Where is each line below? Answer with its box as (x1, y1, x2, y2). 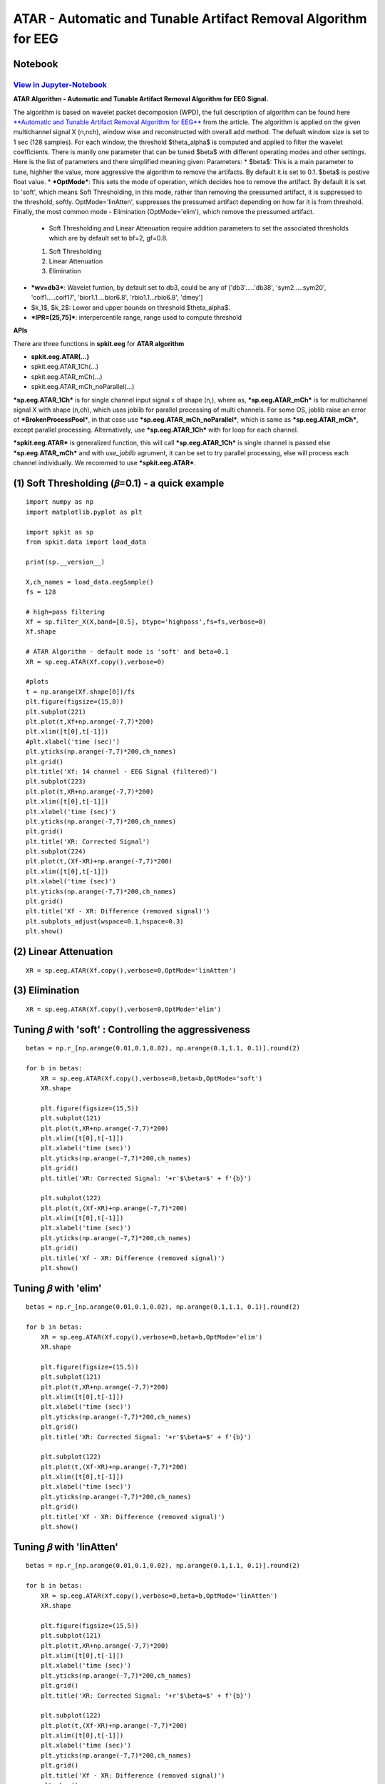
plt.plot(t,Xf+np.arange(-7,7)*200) (26, 718, 154, 726)
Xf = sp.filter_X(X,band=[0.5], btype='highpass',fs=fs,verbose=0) (26, 618, 267, 626)
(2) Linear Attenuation (13, 946, 113, 958)
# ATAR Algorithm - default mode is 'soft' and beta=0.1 (26, 648, 230, 656)
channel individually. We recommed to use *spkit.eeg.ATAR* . (13, 459, 196, 467)
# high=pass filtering (26, 607, 106, 616)
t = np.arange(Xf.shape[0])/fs (26, 687, 135, 696)
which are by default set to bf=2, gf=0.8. (48, 234, 168, 243)
